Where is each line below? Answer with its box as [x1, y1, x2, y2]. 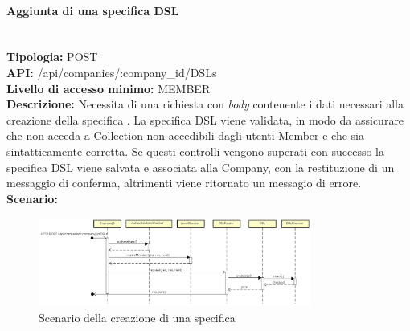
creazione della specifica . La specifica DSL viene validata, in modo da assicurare [6, 111, 404, 128]
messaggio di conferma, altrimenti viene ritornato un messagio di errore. [6, 174, 362, 191]
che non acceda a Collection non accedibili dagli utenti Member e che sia [6, 127, 364, 144]
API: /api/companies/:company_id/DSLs [6, 63, 217, 80]
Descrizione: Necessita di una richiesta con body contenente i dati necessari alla [6, 96, 404, 112]
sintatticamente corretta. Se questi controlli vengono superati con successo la [6, 142, 384, 159]
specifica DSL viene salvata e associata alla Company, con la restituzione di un [6, 158, 395, 175]
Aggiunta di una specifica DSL [6, 2, 179, 18]
